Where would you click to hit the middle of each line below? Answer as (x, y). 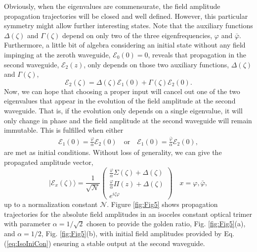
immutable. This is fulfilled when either (64, 130)
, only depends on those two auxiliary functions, (156, 64)
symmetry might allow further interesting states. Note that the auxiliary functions (128, 25)
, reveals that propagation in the (197, 54)
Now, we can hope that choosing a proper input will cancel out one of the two (122, 91)
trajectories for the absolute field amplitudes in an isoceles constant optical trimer (128, 214)
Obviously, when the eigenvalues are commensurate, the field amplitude (112, 6)
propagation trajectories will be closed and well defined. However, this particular (126, 16)
